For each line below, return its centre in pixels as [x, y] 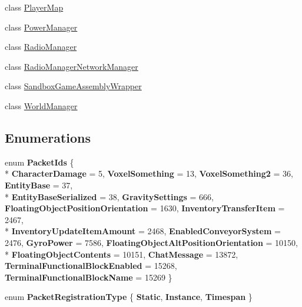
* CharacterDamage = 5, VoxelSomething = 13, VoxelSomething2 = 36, [149, 173]
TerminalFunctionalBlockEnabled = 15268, [91, 266]
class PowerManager [41, 27]
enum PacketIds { [39, 162]
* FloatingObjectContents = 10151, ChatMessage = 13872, [122, 254]
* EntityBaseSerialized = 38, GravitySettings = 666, [109, 196]
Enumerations [48, 137]
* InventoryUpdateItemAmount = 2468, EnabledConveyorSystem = [143, 231]
